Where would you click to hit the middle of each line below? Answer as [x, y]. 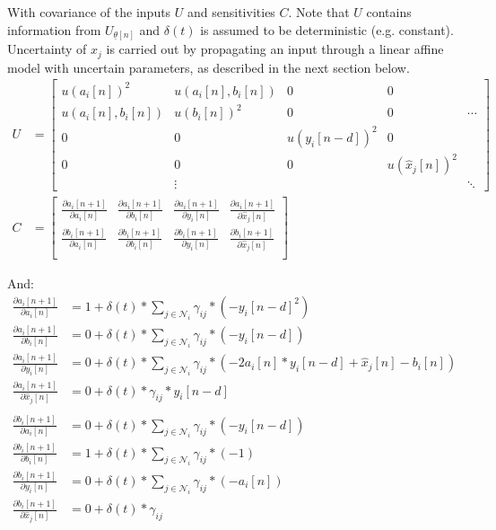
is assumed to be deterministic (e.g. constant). [327, 29]
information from [54, 29]
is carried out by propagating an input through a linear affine [275, 49]
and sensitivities [231, 12]
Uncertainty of [47, 49]
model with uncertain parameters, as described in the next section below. [209, 67]
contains [389, 12]
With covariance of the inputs [89, 12]
